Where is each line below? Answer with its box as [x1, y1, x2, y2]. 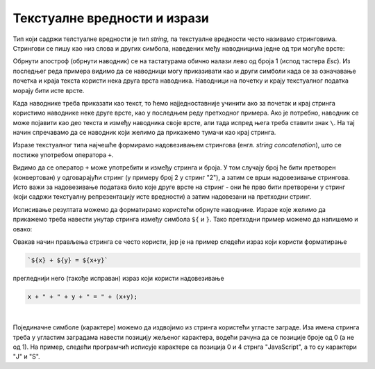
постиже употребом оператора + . [12, 150, 114, 159]
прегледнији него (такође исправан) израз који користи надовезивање [12, 274, 225, 282]
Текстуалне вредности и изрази [12, 10, 210, 26]
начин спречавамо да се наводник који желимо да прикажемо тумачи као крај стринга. [12, 129, 276, 137]
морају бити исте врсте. [12, 86, 85, 95]
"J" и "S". [12, 352, 41, 361]
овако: [12, 224, 33, 233]
